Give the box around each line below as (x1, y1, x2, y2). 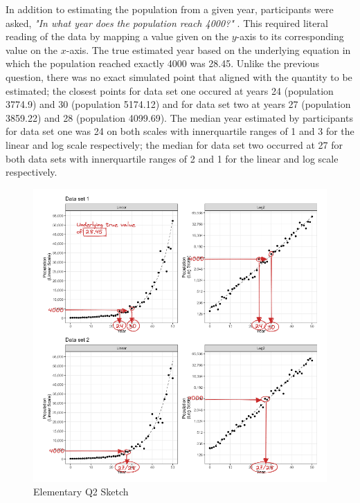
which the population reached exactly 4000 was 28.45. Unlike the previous (6, 56, 319, 71)
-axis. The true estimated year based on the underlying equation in (66, 42, 351, 57)
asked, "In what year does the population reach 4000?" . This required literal (6, 15, 328, 30)
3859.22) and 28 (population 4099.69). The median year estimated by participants (6, 110, 353, 125)
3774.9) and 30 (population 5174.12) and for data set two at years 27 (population (6, 97, 351, 111)
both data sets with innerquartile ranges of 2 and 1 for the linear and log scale (6, 151, 339, 165)
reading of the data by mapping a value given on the (6, 29, 229, 44)
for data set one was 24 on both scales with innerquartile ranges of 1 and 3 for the (6, 124, 354, 138)
